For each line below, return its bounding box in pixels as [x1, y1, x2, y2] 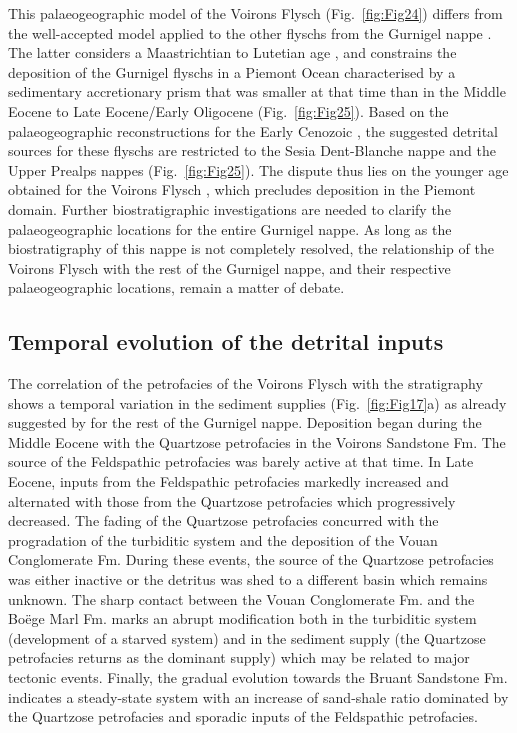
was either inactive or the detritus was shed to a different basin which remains [8, 569, 488, 590]
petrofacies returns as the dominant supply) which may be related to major [8, 647, 470, 668]
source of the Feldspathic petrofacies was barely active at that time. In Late [8, 451, 474, 472]
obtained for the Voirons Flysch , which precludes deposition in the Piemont [8, 179, 476, 200]
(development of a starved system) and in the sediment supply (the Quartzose [8, 627, 486, 648]
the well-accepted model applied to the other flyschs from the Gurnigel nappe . [8, 22, 492, 43]
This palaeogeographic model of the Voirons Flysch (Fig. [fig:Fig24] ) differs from [8, 3, 503, 23]
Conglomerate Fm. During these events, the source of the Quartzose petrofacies [8, 549, 494, 570]
